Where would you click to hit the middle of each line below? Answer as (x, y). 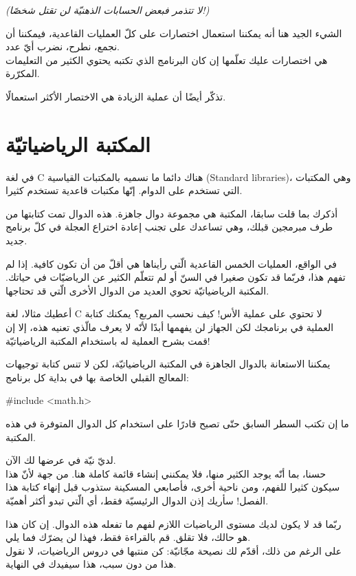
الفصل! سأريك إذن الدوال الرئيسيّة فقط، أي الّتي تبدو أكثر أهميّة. (137, 500)
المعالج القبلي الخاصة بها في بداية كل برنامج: (97, 377)
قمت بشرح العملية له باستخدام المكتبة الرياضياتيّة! (108, 340)
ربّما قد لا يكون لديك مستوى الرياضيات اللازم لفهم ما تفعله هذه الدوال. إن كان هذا (174, 523)
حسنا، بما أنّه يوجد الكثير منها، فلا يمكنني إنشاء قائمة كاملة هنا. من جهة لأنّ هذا (166, 473)
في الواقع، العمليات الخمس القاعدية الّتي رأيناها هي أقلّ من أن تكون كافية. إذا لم (171, 263)
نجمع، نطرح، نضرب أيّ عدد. (63, 46)
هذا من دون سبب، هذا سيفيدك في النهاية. (91, 564)
